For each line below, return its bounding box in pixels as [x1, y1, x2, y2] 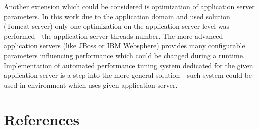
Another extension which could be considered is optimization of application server [4, 1, 255, 11]
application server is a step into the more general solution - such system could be [4, 70, 252, 80]
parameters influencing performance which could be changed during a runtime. [4, 50, 245, 60]
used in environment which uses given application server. [4, 79, 178, 90]
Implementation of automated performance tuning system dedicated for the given [4, 60, 253, 70]
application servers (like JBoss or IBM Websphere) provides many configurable [4, 40, 245, 51]
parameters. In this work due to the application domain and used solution [4, 11, 230, 21]
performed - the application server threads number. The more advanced [4, 30, 223, 41]
